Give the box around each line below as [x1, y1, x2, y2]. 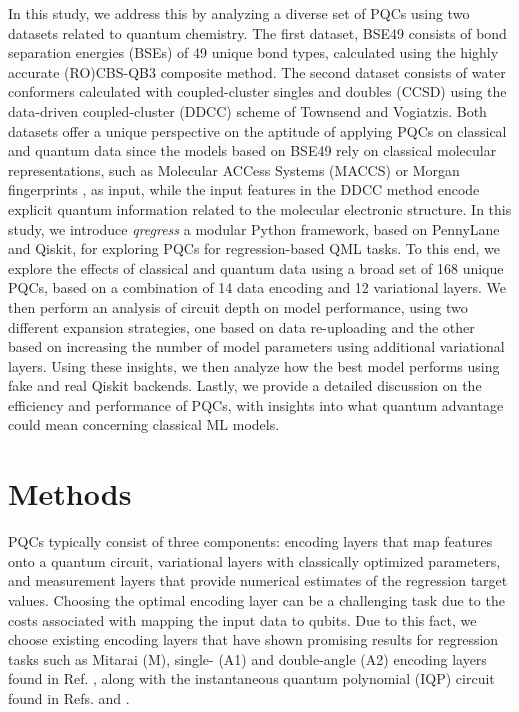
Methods [8, 473, 132, 514]
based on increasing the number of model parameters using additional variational [8, 336, 505, 357]
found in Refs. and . [8, 687, 130, 708]
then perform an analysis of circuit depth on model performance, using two [8, 296, 468, 317]
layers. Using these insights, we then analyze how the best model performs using [8, 355, 500, 376]
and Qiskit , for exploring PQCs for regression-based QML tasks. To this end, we [8, 238, 500, 259]
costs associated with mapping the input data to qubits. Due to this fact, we [8, 609, 477, 630]
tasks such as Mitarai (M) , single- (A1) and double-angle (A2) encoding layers [8, 648, 487, 669]
